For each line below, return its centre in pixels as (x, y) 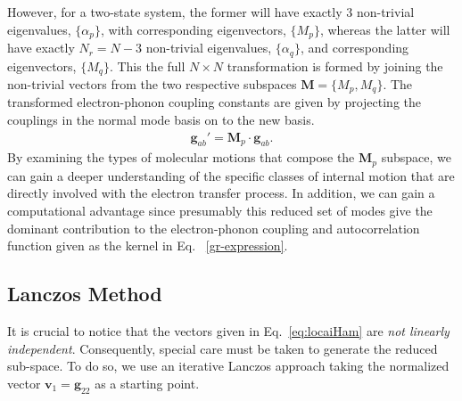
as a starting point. (147, 383)
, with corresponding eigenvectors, (193, 29)
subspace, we (416, 157)
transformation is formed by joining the (335, 65)
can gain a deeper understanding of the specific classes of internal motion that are (231, 175)
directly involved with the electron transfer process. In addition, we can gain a (221, 193)
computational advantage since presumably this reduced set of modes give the (220, 211)
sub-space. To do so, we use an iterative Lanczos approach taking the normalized (228, 366)
